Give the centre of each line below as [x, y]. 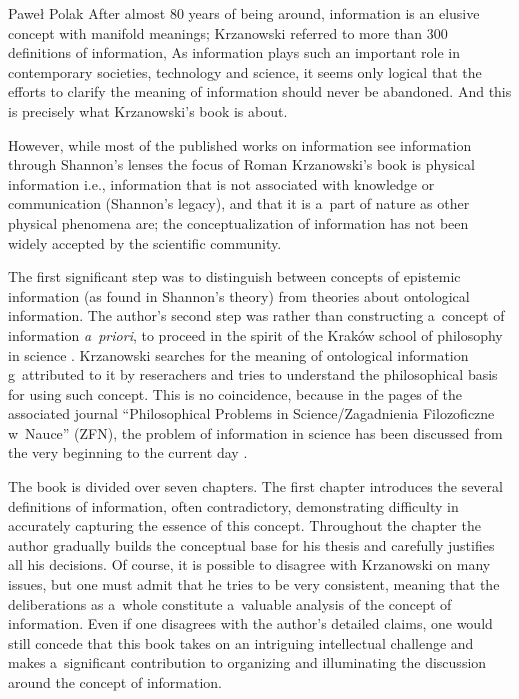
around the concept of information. [115, 682]
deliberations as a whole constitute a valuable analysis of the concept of [230, 603]
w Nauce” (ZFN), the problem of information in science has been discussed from [255, 432]
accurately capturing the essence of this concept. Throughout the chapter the [244, 525]
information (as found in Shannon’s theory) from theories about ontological [239, 295]
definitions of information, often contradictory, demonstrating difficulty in [233, 505]
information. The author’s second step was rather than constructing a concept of [256, 315]
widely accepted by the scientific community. [145, 242]
